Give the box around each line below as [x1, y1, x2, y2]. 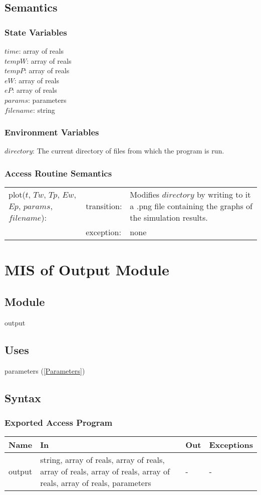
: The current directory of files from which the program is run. [33, 145, 224, 156]
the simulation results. [130, 212, 208, 224]
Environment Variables [5, 126, 99, 138]
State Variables [5, 26, 67, 38]
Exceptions [209, 439, 253, 451]
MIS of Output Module [5, 259, 169, 280]
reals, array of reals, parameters [40, 477, 151, 489]
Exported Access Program [5, 416, 113, 428]
